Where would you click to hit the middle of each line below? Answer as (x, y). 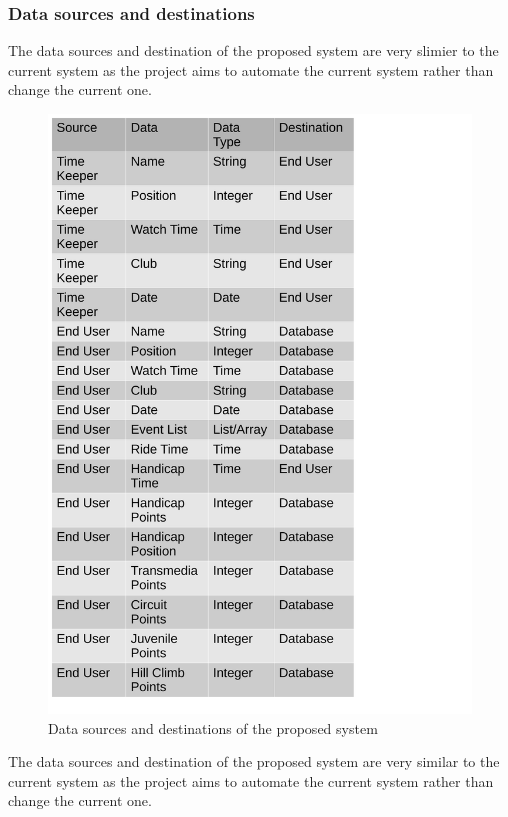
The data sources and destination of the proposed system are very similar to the (254, 761)
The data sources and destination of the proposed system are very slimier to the (253, 50)
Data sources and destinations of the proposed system (213, 727)
